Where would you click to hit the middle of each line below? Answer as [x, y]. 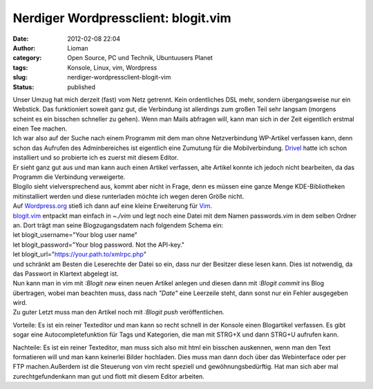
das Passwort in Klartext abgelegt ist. [66, 274]
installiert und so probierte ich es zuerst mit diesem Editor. [96, 158]
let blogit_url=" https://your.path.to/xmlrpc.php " [80, 254]
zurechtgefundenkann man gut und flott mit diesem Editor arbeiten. [109, 376]
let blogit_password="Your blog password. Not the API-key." [99, 245]
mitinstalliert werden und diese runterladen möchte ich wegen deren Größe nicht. [128, 196]
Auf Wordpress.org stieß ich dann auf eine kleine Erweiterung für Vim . [113, 206]
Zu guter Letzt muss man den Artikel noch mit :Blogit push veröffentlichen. [118, 312]
